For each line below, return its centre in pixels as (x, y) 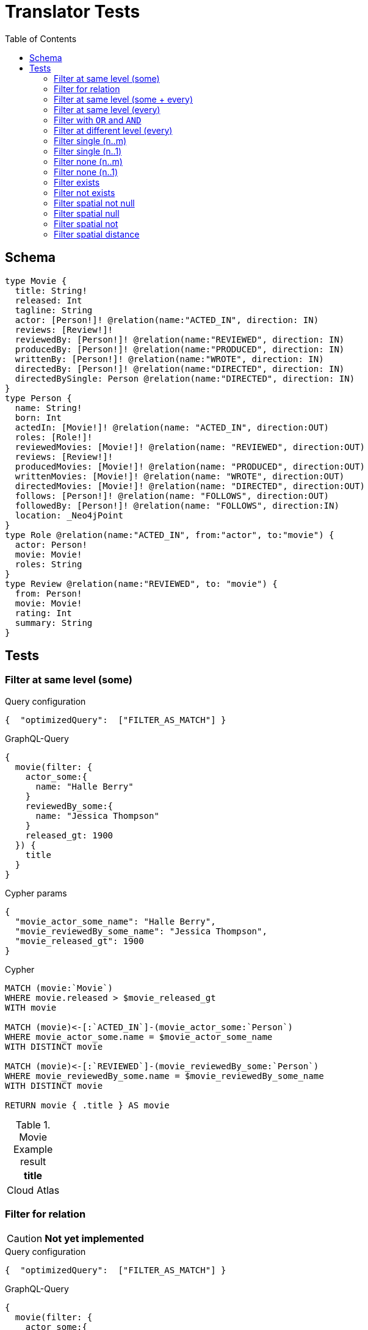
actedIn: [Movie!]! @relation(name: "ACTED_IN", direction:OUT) (172, 427)
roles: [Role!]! (54, 437)
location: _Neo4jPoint (69, 515)
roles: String (49, 564)
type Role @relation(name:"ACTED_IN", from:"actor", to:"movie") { (170, 535)
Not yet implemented (94, 1238)
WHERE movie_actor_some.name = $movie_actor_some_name (139, 1037)
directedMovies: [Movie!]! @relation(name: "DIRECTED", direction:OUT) (190, 486)
